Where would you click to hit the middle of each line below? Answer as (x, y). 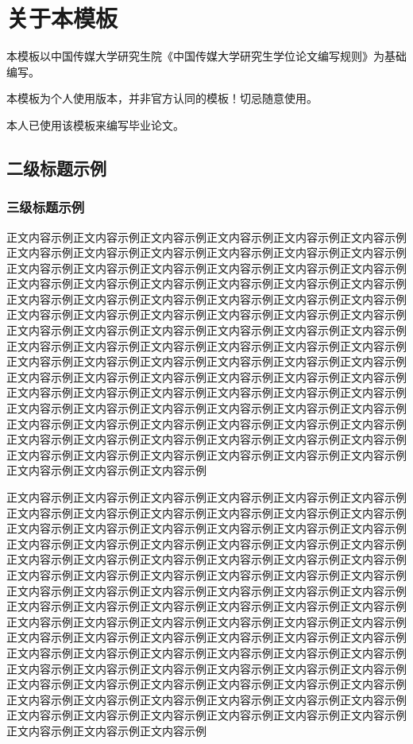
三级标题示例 (46, 207)
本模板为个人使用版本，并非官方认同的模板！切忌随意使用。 (162, 98)
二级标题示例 (56, 167)
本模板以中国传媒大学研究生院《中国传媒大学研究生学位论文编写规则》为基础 (206, 56)
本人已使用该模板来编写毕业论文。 (95, 124)
